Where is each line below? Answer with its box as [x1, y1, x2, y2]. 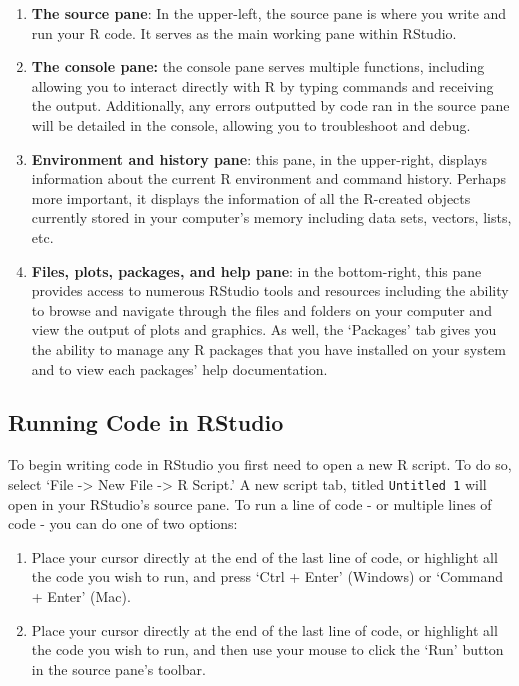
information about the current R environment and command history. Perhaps [31, 168, 506, 189]
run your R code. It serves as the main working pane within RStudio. [31, 22, 457, 43]
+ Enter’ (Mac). [31, 585, 131, 606]
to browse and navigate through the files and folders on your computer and [31, 299, 492, 320]
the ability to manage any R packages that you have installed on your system [31, 338, 506, 359]
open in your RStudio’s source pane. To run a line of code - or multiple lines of [8, 493, 492, 514]
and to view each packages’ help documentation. [31, 358, 328, 379]
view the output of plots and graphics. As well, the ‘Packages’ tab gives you [31, 319, 497, 340]
